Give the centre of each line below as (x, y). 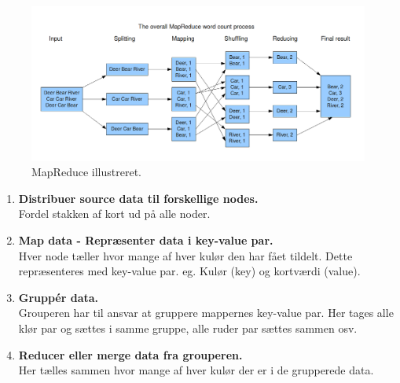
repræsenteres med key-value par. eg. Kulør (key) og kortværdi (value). (189, 271)
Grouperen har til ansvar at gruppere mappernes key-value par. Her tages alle (206, 313)
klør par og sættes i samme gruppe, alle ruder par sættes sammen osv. (188, 328)
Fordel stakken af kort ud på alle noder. (114, 214)
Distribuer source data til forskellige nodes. (138, 198)
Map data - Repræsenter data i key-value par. (146, 240)
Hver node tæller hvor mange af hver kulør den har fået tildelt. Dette (185, 255)
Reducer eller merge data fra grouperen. (130, 354)
